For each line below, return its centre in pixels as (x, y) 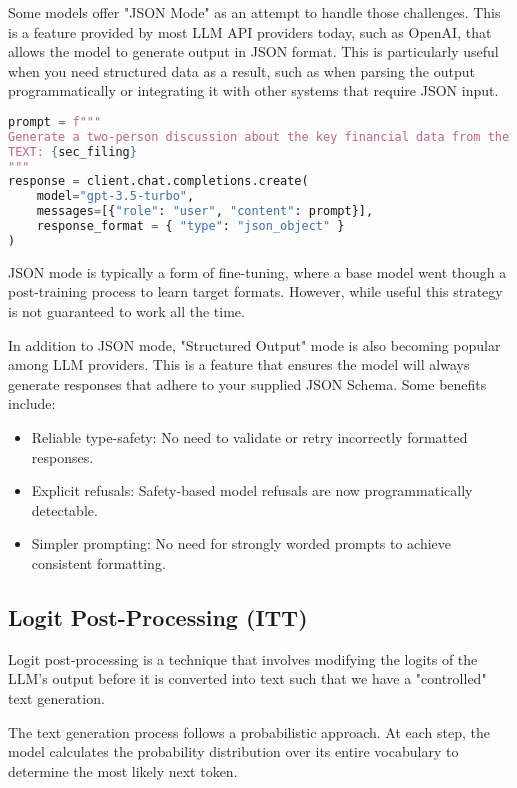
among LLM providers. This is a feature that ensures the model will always (239, 364)
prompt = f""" (55, 121)
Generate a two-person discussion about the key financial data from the (259, 136)
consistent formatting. (98, 562)
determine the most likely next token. (123, 770)
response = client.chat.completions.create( (158, 181)
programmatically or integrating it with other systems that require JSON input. (253, 90)
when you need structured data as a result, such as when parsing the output (241, 70)
